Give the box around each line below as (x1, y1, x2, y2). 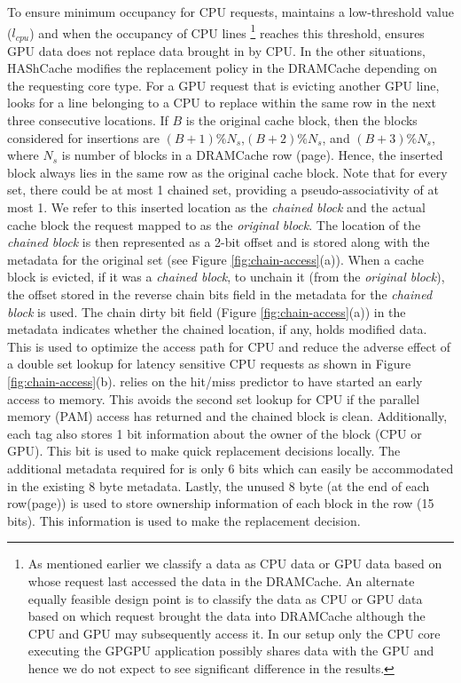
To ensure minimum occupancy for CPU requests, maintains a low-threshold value (7, 3, 454, 20)
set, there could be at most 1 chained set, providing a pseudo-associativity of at (7, 180, 440, 199)
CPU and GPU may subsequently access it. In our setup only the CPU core (27, 623, 441, 642)
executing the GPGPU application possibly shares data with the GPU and (27, 641, 434, 660)
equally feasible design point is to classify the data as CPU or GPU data (27, 589, 423, 608)
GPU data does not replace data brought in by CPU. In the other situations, (7, 41, 426, 60)
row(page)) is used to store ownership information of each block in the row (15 (7, 494, 434, 512)
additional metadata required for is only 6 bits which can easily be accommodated (7, 458, 454, 477)
